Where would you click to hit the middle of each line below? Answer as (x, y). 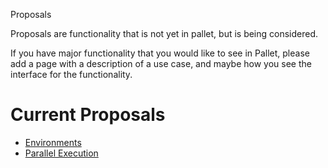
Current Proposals (88, 115)
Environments (53, 142)
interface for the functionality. (71, 74)
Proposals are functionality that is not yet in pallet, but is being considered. (164, 33)
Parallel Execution (61, 153)
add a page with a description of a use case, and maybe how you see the (161, 63)
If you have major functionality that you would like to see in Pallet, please (160, 53)
